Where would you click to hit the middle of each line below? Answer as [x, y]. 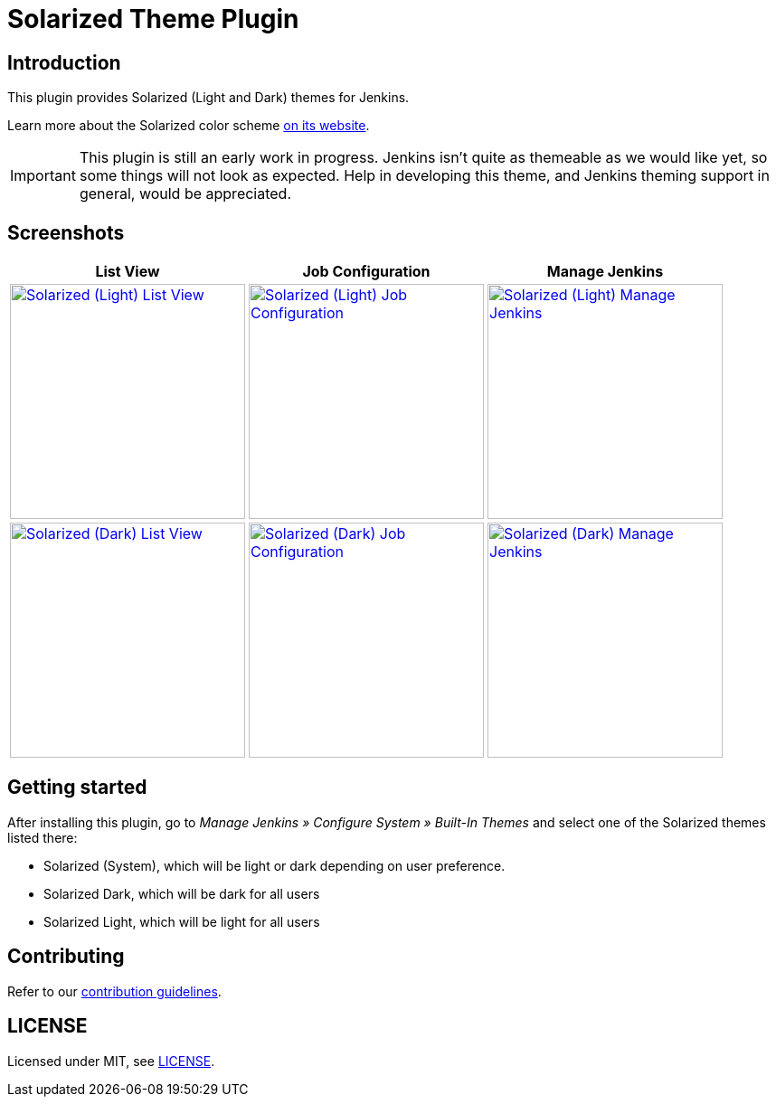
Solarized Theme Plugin [153, 19]
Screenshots [66, 232]
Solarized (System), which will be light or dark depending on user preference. [274, 865]
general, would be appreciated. [185, 194]
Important [43, 176]
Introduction [64, 62]
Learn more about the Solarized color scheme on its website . [189, 126]
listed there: [43, 837]
